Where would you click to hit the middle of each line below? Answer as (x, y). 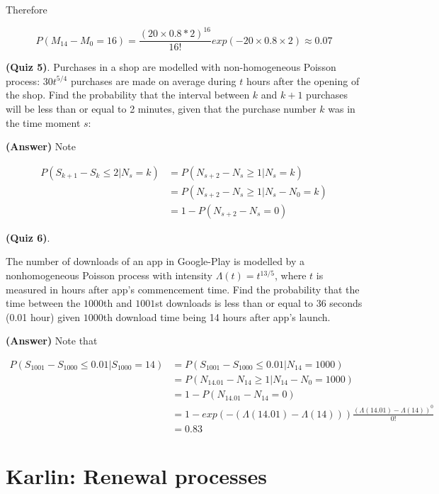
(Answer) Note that (52, 341)
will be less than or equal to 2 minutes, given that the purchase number (161, 108)
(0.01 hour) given (43, 316)
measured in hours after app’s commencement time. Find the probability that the (183, 289)
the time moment (43, 122)
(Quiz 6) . (28, 237)
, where (291, 275)
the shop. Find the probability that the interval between (128, 95)
